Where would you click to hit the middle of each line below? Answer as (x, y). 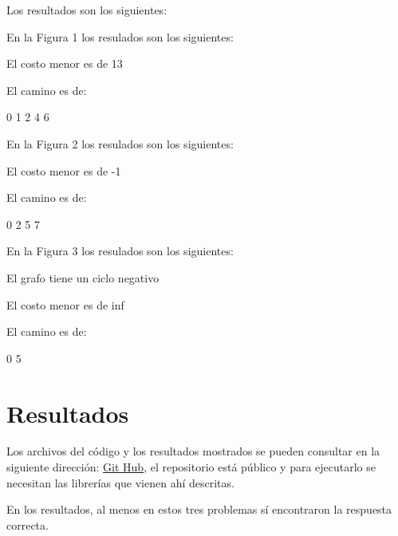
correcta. (28, 524)
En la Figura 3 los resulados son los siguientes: (120, 251)
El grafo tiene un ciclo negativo (83, 277)
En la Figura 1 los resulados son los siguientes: (120, 36)
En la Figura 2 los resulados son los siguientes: (120, 143)
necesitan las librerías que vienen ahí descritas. (120, 482)
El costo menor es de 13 (65, 63)
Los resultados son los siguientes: (87, 10)
